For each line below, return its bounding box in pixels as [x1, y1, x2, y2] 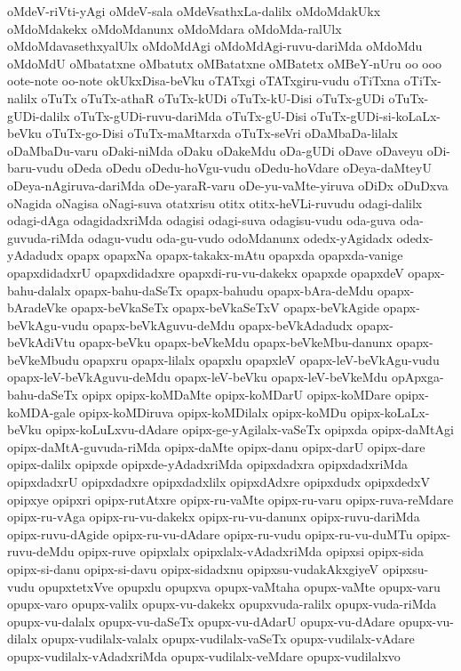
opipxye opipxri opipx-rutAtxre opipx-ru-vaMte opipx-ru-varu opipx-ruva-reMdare [7, 489, 454, 508]
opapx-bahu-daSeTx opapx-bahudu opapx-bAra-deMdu [75, 280, 374, 299]
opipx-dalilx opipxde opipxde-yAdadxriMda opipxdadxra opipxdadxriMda [7, 455, 408, 473]
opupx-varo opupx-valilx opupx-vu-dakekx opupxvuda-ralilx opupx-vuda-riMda [7, 594, 437, 613]
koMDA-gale [7, 402, 76, 421]
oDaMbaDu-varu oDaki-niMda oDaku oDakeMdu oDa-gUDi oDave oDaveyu [7, 141, 424, 159]
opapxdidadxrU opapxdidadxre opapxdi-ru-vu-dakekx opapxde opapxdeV [7, 263, 404, 281]
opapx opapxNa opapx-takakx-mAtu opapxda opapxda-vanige [67, 246, 403, 264]
